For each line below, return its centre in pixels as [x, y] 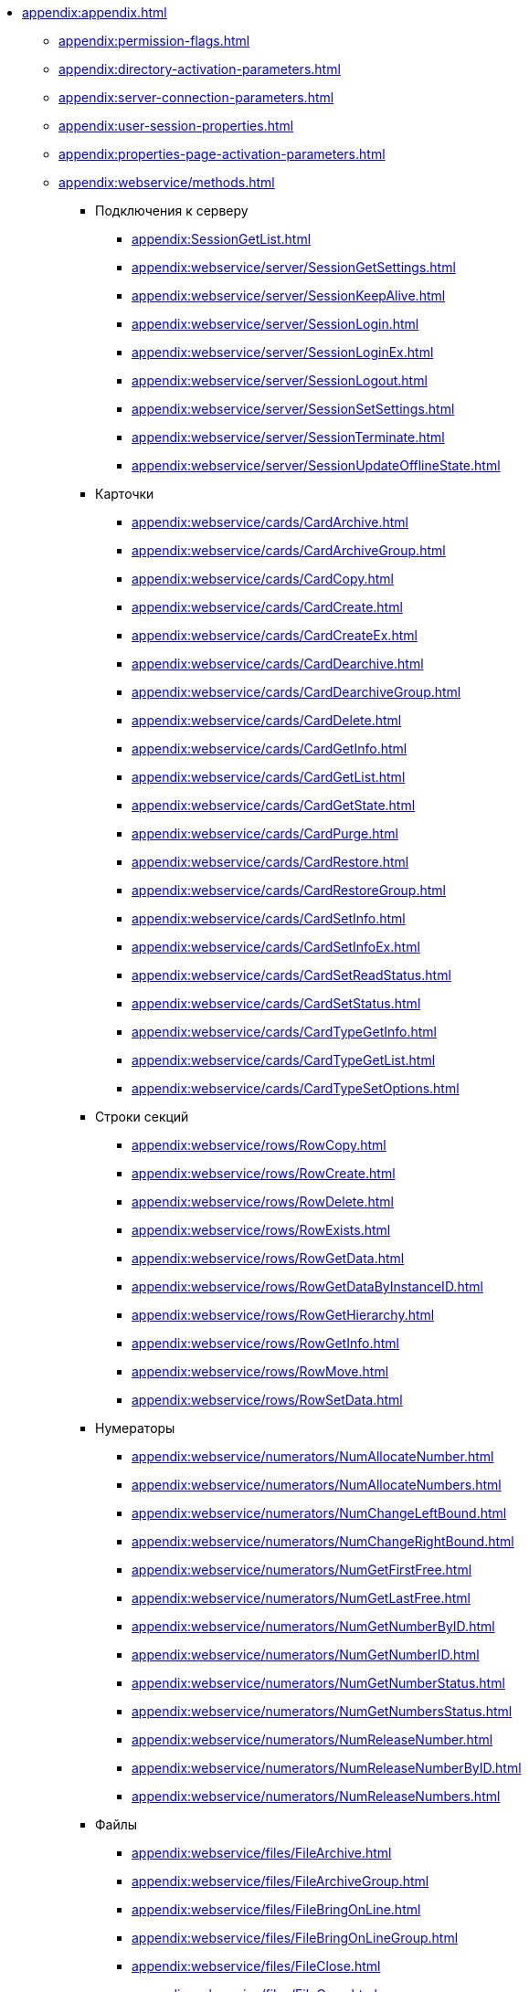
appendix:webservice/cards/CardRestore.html [270, 862]
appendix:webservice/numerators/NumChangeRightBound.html [323, 1541]
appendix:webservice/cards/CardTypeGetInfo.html [284, 1032]
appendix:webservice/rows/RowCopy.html [259, 1145]
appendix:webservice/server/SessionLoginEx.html [283, 352]
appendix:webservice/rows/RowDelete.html [263, 1202]
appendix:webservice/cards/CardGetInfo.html [270, 748]
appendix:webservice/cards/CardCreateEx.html [275, 635]
